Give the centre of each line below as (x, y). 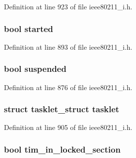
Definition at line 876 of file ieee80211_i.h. (68, 87)
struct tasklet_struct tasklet (62, 109)
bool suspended (35, 69)
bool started (29, 28)
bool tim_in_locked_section (62, 149)
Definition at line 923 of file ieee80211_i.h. (68, 6)
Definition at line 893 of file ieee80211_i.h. (68, 47)
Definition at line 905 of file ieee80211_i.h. (68, 127)
